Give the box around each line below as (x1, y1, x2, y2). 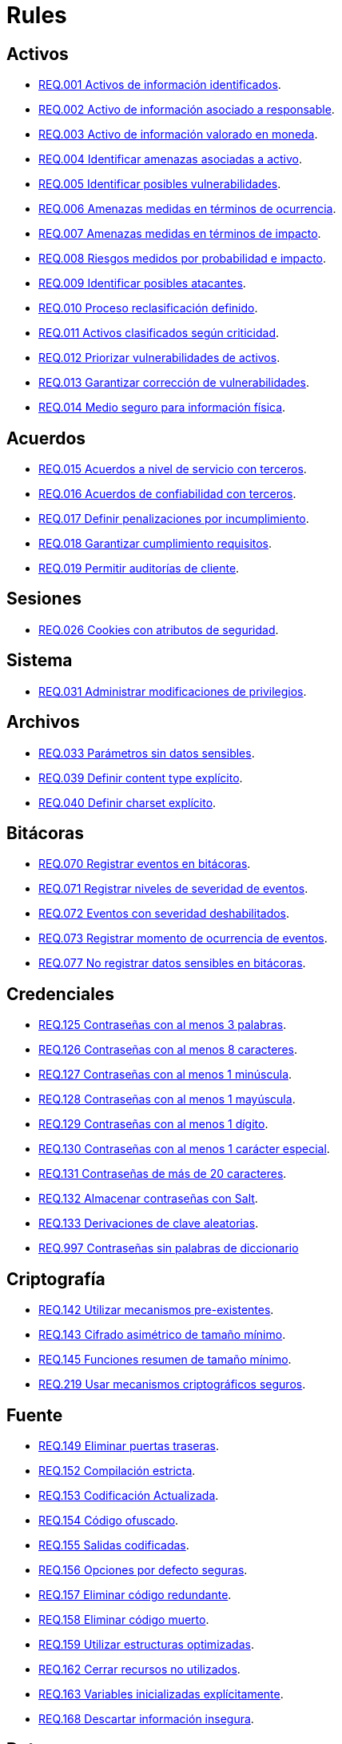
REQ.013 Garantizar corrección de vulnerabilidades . (38, 376, 309, 390)
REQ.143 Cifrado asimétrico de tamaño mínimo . (38, 1328, 286, 1342)
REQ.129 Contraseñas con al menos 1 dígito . (38, 1117, 268, 1131)
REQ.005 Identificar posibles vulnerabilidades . (38, 177, 281, 191)
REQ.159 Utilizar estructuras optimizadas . (38, 1637, 254, 1651)
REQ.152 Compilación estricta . (38, 1463, 196, 1477)
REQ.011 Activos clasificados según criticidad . (38, 326, 280, 340)
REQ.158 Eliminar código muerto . (38, 1612, 209, 1626)
